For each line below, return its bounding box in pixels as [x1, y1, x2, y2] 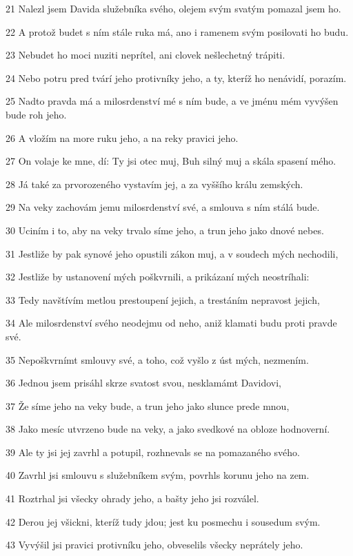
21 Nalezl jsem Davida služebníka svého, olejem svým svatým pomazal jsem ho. [6, 1, 341, 15]
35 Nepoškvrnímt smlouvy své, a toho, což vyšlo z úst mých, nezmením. [6, 352, 309, 367]
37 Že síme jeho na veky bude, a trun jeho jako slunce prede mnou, [6, 398, 290, 413]
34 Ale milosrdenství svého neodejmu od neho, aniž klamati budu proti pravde [6, 316, 337, 330]
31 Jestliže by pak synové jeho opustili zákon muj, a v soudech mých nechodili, [6, 246, 339, 260]
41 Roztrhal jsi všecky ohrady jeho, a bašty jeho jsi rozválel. [6, 491, 259, 506]
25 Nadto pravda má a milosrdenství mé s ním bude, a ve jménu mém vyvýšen [6, 94, 339, 108]
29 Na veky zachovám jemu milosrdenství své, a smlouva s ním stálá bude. [6, 200, 320, 214]
